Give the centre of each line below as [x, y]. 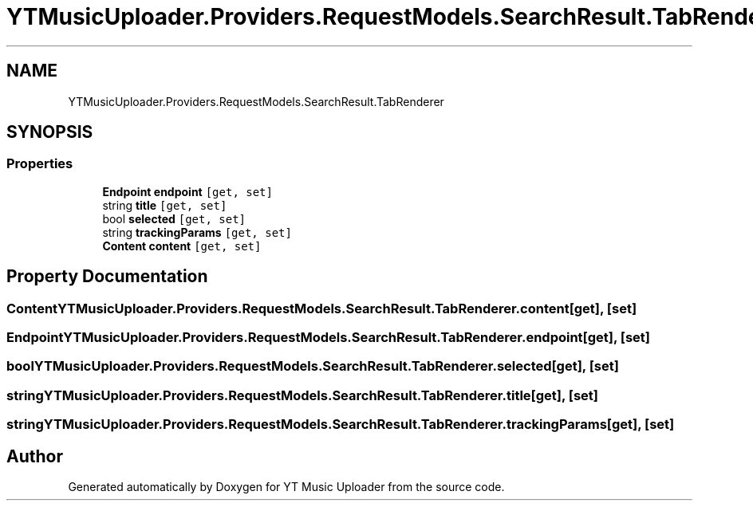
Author [35, 456]
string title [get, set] [165, 205]
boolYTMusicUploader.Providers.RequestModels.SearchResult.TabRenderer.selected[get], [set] [313, 366]
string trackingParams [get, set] [197, 232]
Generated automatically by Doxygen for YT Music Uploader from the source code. [286, 487]
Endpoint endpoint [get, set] [187, 191]
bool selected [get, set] [174, 218]
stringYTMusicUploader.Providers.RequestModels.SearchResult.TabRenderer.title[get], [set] [302, 395]
